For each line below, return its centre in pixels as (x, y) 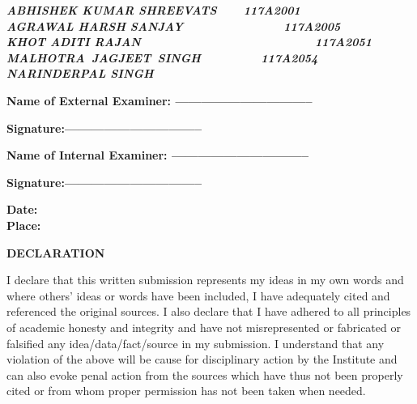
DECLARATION (56, 252)
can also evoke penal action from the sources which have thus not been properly (205, 374)
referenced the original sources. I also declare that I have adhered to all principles (209, 311)
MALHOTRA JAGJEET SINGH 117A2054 (162, 57)
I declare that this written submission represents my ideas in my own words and (205, 280)
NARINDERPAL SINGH (80, 73)
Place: (24, 225)
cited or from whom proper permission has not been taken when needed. (186, 391)
